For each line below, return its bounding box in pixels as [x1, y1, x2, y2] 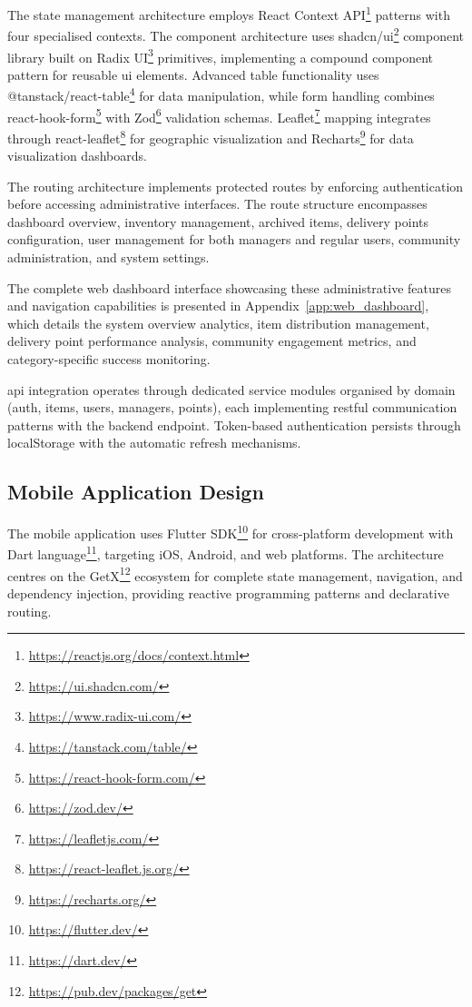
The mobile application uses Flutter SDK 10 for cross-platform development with [7, 521, 454, 542]
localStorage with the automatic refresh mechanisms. [7, 433, 301, 452]
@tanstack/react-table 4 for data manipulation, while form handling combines [7, 84, 435, 104]
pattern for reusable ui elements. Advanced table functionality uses [7, 64, 379, 84]
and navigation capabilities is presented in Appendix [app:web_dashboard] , [7, 296, 429, 315]
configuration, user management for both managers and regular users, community [7, 230, 461, 249]
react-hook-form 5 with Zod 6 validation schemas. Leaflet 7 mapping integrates [7, 104, 431, 126]
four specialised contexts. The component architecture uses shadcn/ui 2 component [7, 24, 465, 44]
